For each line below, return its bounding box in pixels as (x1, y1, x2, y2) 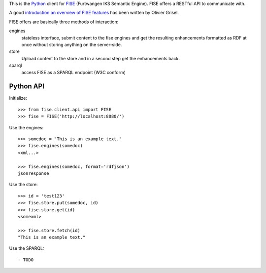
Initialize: (9, 95, 27, 101)
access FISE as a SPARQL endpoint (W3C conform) (21, 69, 126, 75)
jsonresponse (18, 170, 49, 176)
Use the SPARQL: (9, 245, 44, 251)
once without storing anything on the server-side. (21, 41, 122, 47)
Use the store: (9, 182, 38, 188)
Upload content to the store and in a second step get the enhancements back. (21, 55, 180, 61)
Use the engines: (9, 124, 44, 130)
